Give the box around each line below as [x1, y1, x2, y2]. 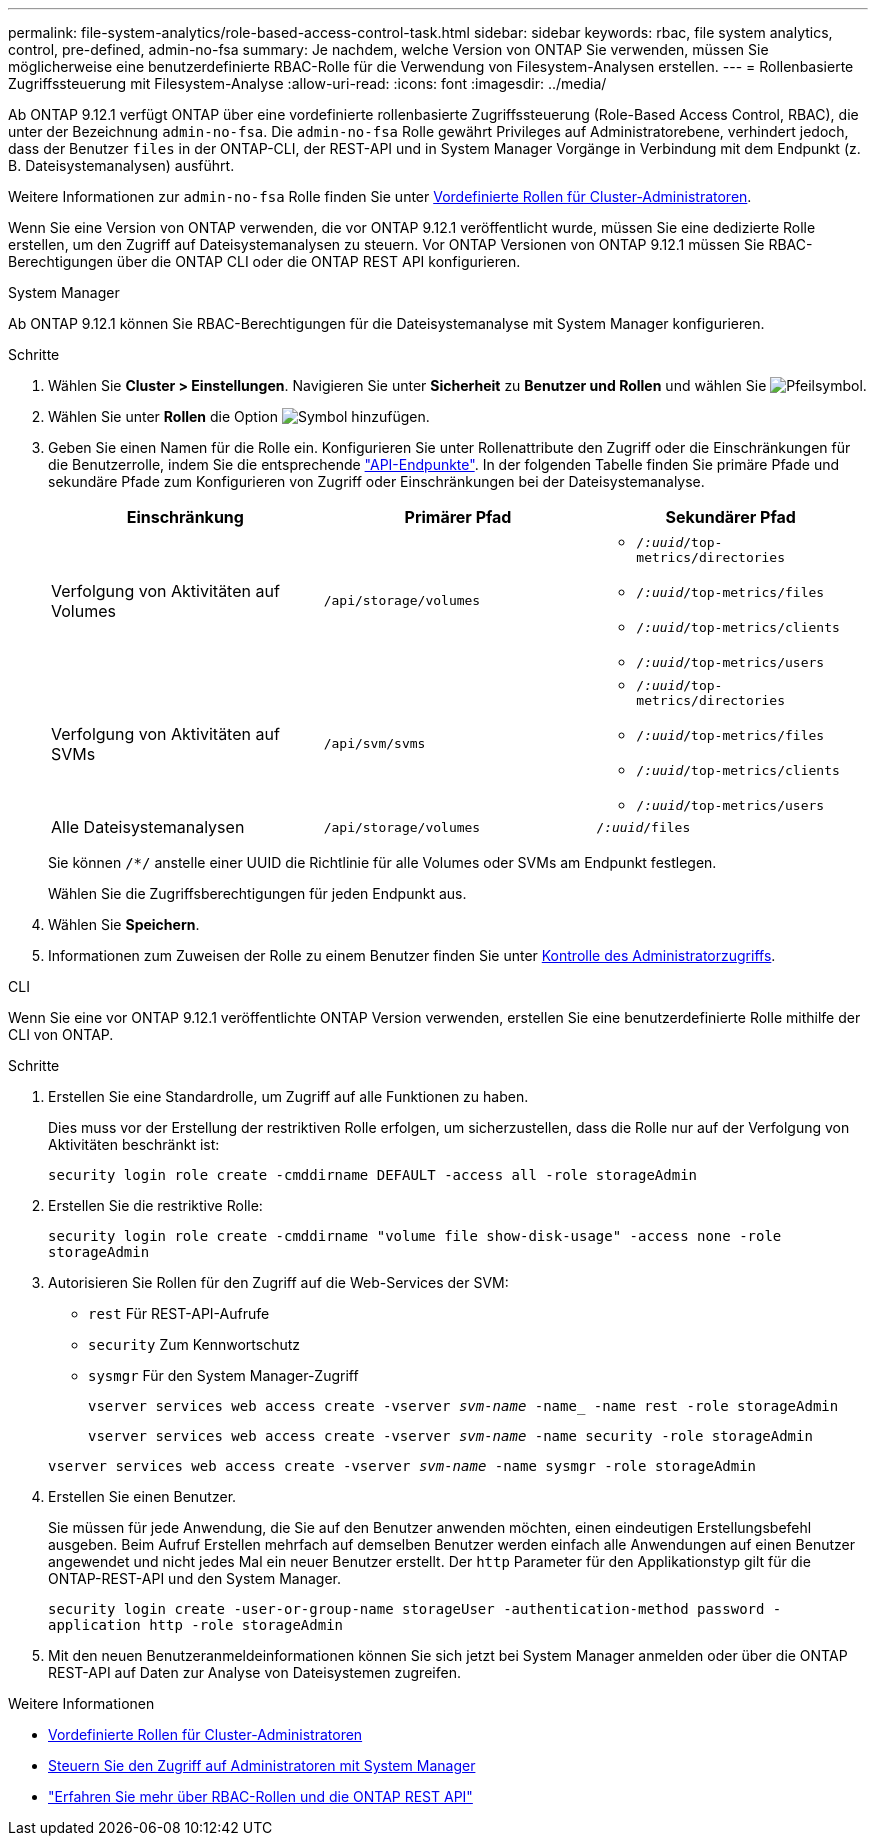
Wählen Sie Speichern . [48, 916, 200, 933]
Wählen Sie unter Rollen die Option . [48, 408, 430, 425]
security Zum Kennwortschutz [88, 1336, 301, 1353]
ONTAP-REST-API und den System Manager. [48, 1570, 341, 1587]
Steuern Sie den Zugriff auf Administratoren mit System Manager [48, 1757, 476, 1774]
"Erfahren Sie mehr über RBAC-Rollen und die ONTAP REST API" [48, 1788, 473, 1805]
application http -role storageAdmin [48, 1617, 344, 1633]
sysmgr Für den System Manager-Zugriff [88, 1367, 359, 1384]
